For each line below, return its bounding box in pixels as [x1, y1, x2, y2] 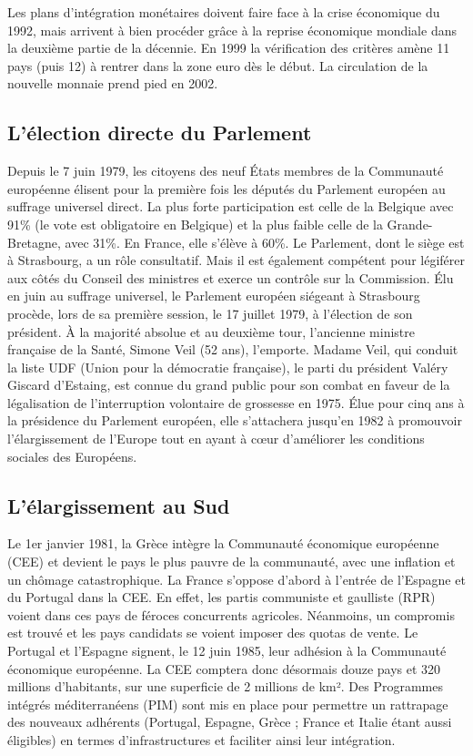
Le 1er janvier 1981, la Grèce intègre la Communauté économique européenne [7, 534, 439, 553]
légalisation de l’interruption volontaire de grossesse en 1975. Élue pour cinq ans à [7, 393, 465, 412]
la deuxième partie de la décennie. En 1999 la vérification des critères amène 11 [7, 38, 450, 57]
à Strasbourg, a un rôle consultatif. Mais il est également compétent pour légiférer [7, 250, 465, 270]
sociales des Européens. [7, 446, 137, 465]
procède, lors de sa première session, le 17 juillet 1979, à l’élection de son [7, 303, 413, 322]
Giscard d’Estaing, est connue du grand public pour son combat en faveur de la [7, 375, 450, 394]
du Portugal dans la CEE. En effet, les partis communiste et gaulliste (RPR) [7, 587, 436, 607]
